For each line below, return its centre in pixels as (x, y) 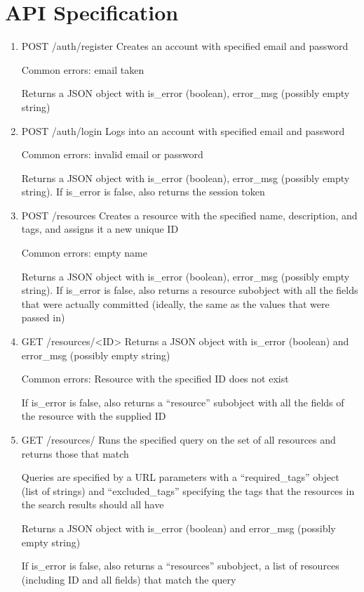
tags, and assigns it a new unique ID (100, 229)
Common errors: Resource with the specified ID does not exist (155, 379)
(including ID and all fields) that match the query (129, 579)
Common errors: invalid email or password (112, 154)
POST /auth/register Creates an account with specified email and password (185, 46)
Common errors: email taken (83, 69)
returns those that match (75, 453)
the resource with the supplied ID (94, 416)
